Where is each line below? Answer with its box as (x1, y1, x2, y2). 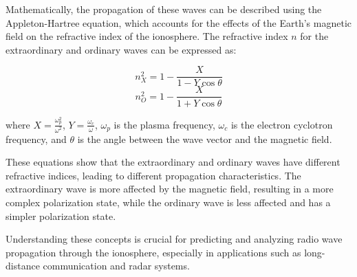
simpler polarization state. (6, 208, 116, 223)
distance (6, 258, 40, 273)
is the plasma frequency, (113, 117, 215, 131)
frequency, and (6, 131, 67, 146)
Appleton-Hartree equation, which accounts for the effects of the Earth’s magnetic (6, 15, 352, 30)
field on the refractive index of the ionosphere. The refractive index (6, 29, 288, 43)
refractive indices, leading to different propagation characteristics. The (6, 168, 301, 182)
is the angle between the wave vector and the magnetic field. (77, 131, 332, 146)
